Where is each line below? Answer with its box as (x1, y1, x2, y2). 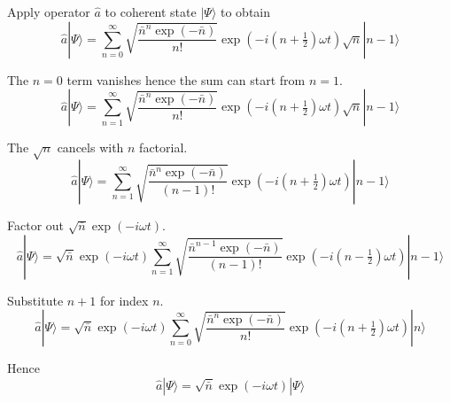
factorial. (139, 138, 188, 157)
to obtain (220, 3, 271, 20)
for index (99, 291, 149, 309)
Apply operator (7, 3, 90, 20)
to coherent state (105, 3, 197, 20)
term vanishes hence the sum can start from (66, 70, 306, 89)
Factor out (7, 215, 65, 234)
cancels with (57, 138, 124, 157)
